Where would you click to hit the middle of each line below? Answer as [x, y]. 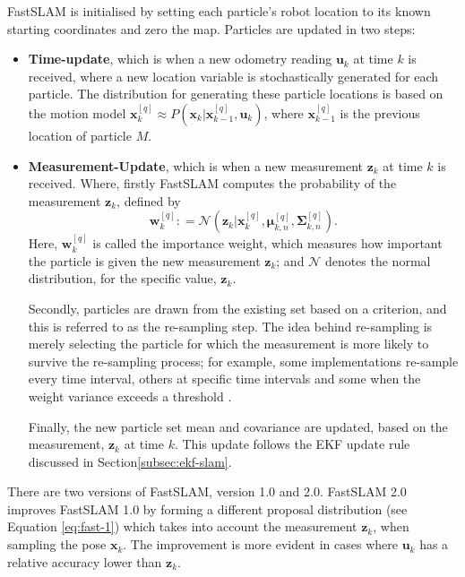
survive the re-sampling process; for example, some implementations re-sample [243, 361]
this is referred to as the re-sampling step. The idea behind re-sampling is [230, 326]
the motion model [77, 112]
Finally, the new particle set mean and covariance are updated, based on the [238, 426]
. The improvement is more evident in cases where [260, 544]
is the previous [380, 112]
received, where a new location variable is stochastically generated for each [233, 76]
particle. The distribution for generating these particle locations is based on [236, 94]
